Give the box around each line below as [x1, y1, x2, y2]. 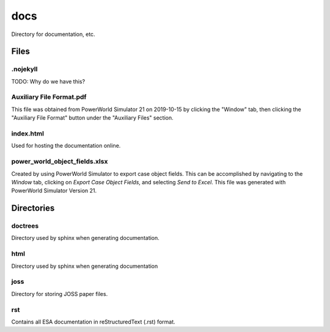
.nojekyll [11, 65, 38, 73]
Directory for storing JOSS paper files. [11, 290, 108, 297]
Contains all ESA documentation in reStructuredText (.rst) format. [11, 318, 175, 325]
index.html [11, 129, 44, 137]
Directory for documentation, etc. [11, 31, 95, 38]
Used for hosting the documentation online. [11, 142, 121, 150]
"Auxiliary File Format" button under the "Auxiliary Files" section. [11, 114, 174, 121]
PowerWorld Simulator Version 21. [11, 187, 97, 195]
